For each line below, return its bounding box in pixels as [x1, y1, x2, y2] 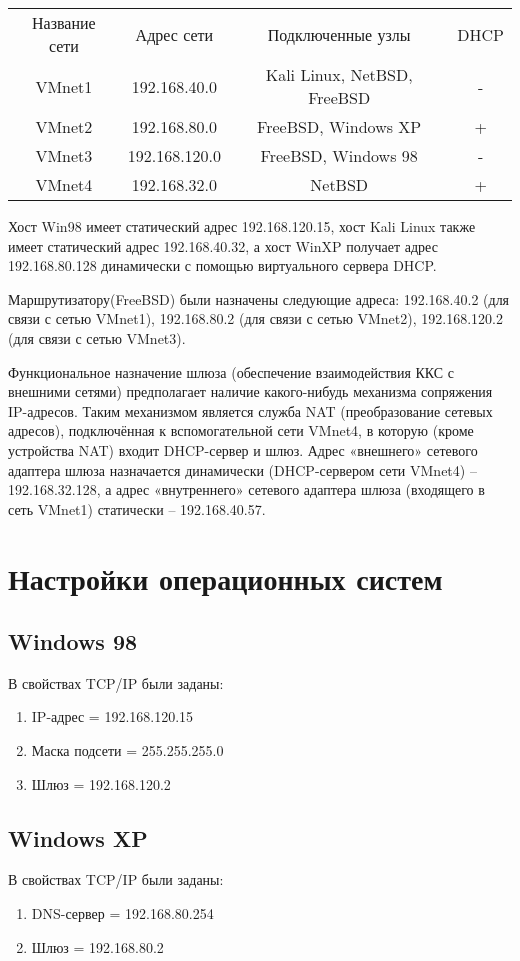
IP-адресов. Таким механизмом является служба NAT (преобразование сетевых [8, 400, 493, 421]
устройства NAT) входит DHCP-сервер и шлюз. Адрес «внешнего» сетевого [8, 439, 478, 460]
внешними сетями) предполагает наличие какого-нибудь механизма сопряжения [8, 381, 493, 402]
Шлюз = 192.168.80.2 [31, 936, 164, 957]
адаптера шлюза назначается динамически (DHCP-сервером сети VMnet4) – [8, 459, 477, 480]
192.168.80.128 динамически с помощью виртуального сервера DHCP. [8, 255, 437, 276]
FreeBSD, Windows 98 [260, 144, 418, 167]
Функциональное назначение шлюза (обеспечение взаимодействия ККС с [8, 361, 455, 382]
